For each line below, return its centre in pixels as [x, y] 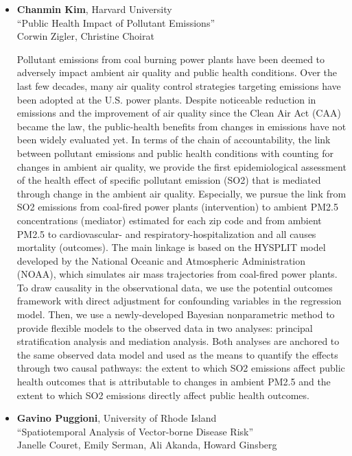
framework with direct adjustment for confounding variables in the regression [179, 301]
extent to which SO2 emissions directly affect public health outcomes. [163, 395]
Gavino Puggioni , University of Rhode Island [117, 418]
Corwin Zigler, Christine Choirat [85, 36]
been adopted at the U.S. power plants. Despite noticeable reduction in [166, 99]
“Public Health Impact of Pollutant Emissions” [116, 22]
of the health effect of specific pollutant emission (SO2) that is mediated [169, 180]
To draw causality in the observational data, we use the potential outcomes [175, 287]
